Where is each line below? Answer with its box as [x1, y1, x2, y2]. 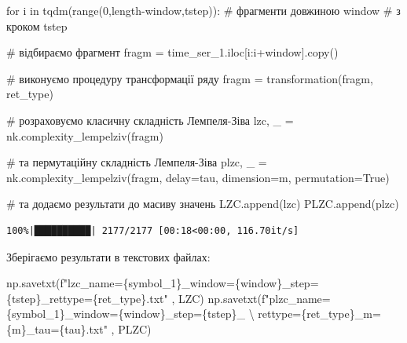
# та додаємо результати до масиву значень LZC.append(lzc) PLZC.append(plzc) [6, 195, 399, 212]
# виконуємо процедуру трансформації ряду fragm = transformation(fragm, [6, 70, 373, 86]
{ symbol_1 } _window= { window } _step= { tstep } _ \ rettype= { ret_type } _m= [6, 305, 381, 322]
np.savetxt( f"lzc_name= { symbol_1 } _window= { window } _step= [6, 275, 319, 291]
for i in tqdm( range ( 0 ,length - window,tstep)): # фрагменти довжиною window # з [6, 2, 401, 18]
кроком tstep [6, 17, 68, 34]
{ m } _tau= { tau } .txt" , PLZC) [6, 320, 152, 337]
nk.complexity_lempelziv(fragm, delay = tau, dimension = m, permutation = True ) [6, 169, 390, 185]
